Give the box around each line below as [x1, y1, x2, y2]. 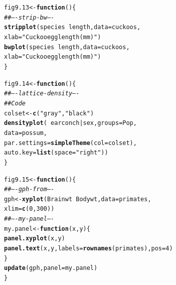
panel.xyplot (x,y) [4, 235, 65, 242]
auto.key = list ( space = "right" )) [4, 149, 108, 157]
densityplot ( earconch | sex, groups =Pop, [4, 119, 137, 127]
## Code [4, 99, 26, 107]
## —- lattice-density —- [4, 90, 80, 97]
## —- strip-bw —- [4, 14, 55, 21]
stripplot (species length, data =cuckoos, [4, 24, 141, 31]
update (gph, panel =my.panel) [4, 264, 98, 272]
